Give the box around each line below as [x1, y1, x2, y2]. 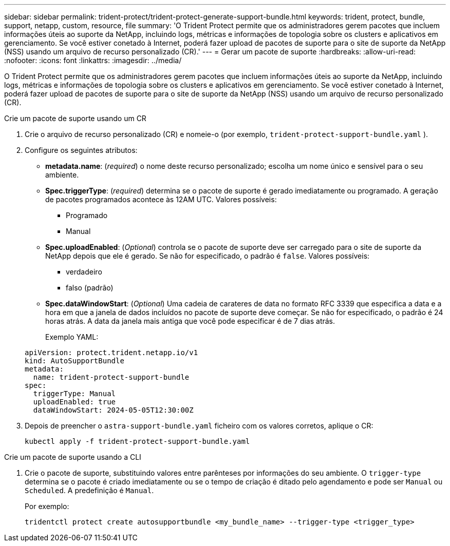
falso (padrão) [66, 283, 114, 292]
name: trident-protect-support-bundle [33, 373, 190, 381]
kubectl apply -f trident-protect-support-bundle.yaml [25, 437, 250, 445]
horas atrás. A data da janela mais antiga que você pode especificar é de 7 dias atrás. [45, 317, 335, 325]
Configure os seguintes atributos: [25, 146, 138, 154]
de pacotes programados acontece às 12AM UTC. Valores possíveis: [45, 195, 277, 204]
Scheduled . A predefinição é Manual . [25, 486, 154, 495]
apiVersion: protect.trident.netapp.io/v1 [25, 348, 198, 357]
